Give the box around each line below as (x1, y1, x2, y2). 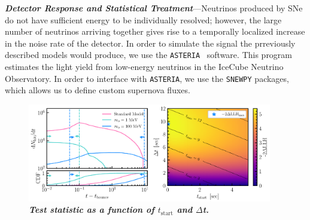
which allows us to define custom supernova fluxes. (5, 84, 190, 96)
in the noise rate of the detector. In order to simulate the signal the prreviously (5, 36, 296, 49)
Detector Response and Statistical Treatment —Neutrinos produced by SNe (5, 2, 303, 14)
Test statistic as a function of (29, 203, 154, 216)
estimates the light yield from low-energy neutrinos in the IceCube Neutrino (5, 60, 284, 73)
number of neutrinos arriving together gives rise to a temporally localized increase (5, 25, 305, 38)
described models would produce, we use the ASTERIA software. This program (5, 48, 293, 61)
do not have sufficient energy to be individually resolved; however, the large (5, 13, 282, 26)
